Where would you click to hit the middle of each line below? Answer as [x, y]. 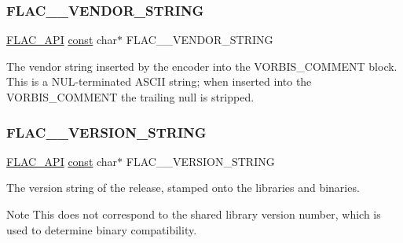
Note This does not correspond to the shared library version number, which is [194, 214]
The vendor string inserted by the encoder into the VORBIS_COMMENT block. [202, 66]
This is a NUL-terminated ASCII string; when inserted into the [159, 81]
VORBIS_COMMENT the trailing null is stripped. [130, 97]
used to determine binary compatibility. [102, 229]
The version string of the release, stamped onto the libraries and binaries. [183, 188]
